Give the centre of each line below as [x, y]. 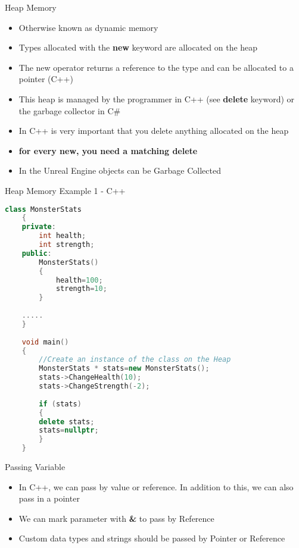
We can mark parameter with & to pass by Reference [116, 518]
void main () [45, 342]
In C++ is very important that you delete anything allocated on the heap [154, 131]
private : [39, 227]
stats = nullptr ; [69, 430]
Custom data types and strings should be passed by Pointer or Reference [152, 538]
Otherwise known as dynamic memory [88, 27]
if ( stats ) [60, 404]
